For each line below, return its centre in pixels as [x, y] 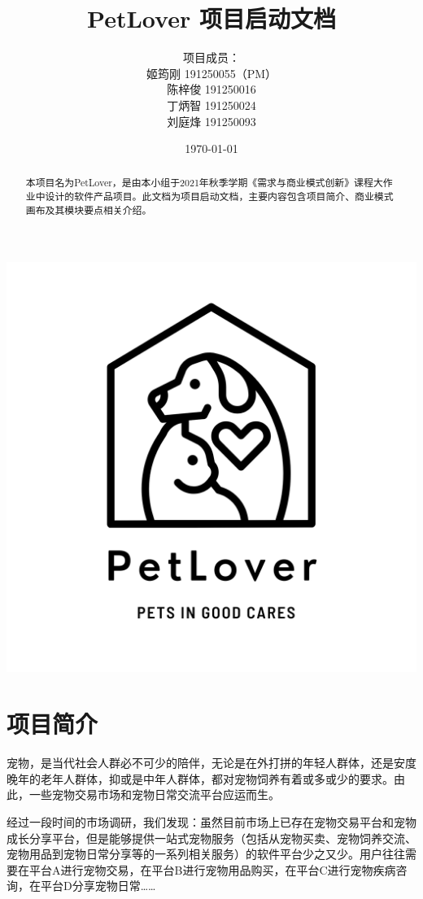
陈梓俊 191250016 [211, 89]
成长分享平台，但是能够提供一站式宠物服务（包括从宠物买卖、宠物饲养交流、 [211, 838]
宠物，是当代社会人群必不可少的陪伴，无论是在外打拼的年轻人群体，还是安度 [211, 763]
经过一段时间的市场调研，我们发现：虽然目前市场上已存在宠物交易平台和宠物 [211, 821]
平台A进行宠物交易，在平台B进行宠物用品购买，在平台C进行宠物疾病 [212, 869]
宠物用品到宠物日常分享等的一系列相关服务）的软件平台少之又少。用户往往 [206, 854]
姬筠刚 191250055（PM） [211, 73]
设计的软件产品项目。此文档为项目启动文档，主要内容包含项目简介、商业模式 [219, 196]
